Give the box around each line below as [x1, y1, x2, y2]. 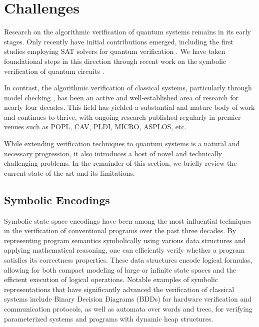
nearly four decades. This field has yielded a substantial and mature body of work [4, 102, 255, 112]
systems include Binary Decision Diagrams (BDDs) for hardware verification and [4, 294, 251, 304]
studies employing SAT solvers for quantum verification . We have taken [4, 46, 225, 56]
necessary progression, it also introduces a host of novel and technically [4, 148, 222, 158]
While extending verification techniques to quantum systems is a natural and [4, 138, 240, 149]
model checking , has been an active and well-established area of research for [4, 92, 239, 102]
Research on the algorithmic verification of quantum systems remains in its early [4, 26, 251, 37]
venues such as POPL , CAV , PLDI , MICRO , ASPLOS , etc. [4, 121, 186, 132]
